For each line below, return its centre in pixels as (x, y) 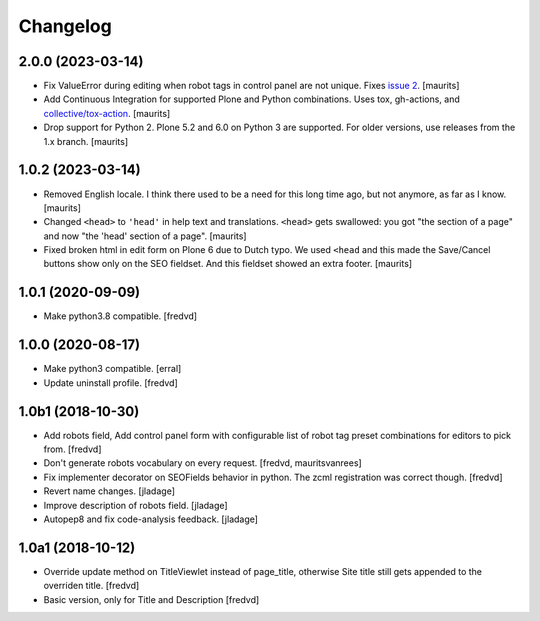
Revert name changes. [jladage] (109, 491)
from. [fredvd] (72, 449)
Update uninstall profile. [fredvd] (111, 382)
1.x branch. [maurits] (86, 141)
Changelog (65, 26)
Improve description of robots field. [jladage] (136, 505)
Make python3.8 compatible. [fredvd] (120, 316)
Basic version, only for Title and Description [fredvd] (151, 599)
